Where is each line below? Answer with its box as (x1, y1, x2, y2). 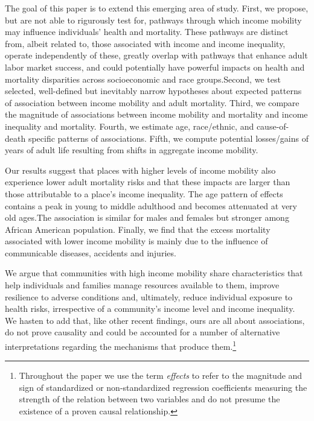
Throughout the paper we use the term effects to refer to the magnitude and (19, 369, 303, 382)
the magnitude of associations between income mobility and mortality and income (5, 108, 308, 121)
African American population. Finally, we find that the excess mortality (5, 223, 271, 235)
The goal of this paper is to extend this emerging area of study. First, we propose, (5, 2, 309, 14)
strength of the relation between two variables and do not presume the (19, 393, 280, 405)
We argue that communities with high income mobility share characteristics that (5, 267, 303, 279)
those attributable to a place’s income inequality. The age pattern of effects (5, 187, 283, 200)
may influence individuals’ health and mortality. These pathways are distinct (5, 25, 289, 38)
